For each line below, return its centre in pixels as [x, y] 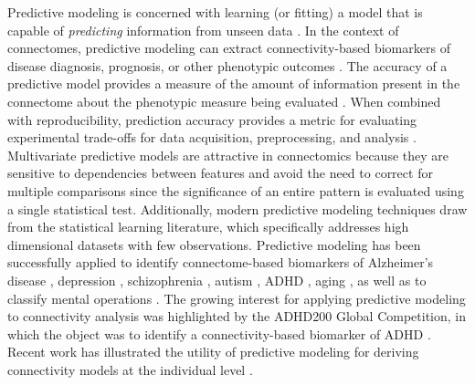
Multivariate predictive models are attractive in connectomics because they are [228, 155]
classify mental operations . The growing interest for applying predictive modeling [237, 298]
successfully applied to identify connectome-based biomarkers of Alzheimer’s [221, 262]
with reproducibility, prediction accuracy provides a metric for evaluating [212, 119]
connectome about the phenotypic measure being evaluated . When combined [224, 101]
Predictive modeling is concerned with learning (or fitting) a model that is [215, 12]
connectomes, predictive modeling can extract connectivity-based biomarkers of [229, 48]
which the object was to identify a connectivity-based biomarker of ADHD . [219, 333]
